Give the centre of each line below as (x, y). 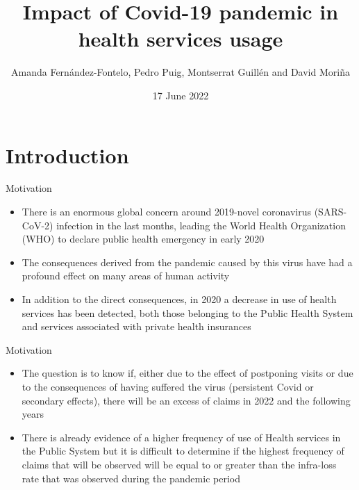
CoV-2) (37, 225)
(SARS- (331, 212)
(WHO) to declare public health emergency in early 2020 (143, 239)
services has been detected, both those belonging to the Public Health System (187, 312)
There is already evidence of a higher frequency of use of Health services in (181, 437)
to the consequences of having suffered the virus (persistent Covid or (168, 386)
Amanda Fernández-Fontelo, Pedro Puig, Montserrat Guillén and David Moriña (181, 72)
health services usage (181, 39)
